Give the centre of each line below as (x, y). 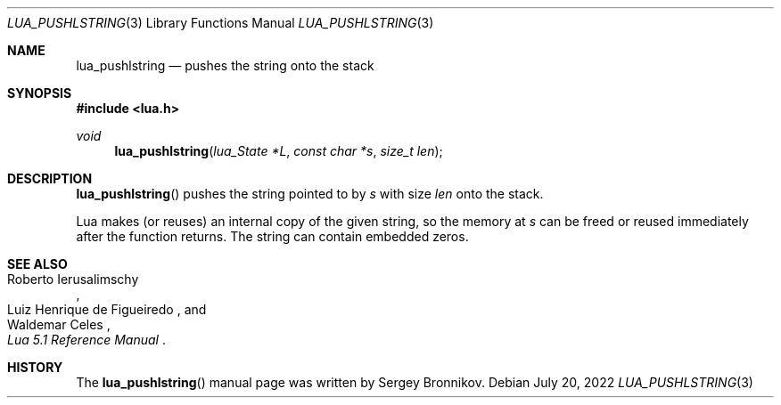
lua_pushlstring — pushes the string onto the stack (225, 65)
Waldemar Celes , (59, 324)
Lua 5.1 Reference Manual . (86, 340)
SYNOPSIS (40, 93)
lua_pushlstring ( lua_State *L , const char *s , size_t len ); (279, 151)
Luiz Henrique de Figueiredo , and (107, 309)
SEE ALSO (37, 264)
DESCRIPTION (50, 178)
